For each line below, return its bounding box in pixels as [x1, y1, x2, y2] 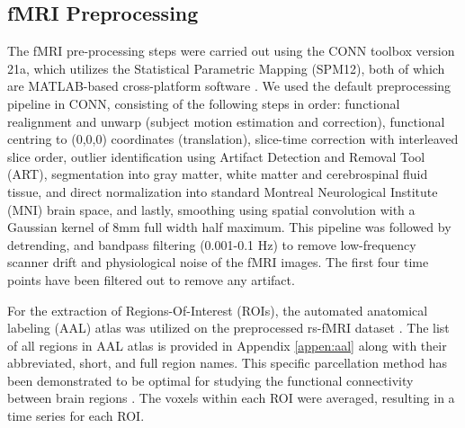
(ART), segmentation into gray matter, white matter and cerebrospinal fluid [7, 165, 428, 183]
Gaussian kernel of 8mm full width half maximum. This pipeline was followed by [7, 218, 452, 236]
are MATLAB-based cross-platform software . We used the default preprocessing [7, 76, 452, 95]
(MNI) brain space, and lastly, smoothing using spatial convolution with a [7, 200, 416, 218]
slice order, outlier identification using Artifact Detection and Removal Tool [7, 147, 425, 165]
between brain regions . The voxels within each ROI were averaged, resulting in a [7, 388, 455, 407]
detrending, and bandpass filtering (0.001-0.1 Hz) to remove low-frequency [7, 235, 416, 254]
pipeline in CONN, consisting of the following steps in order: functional [7, 94, 400, 112]
